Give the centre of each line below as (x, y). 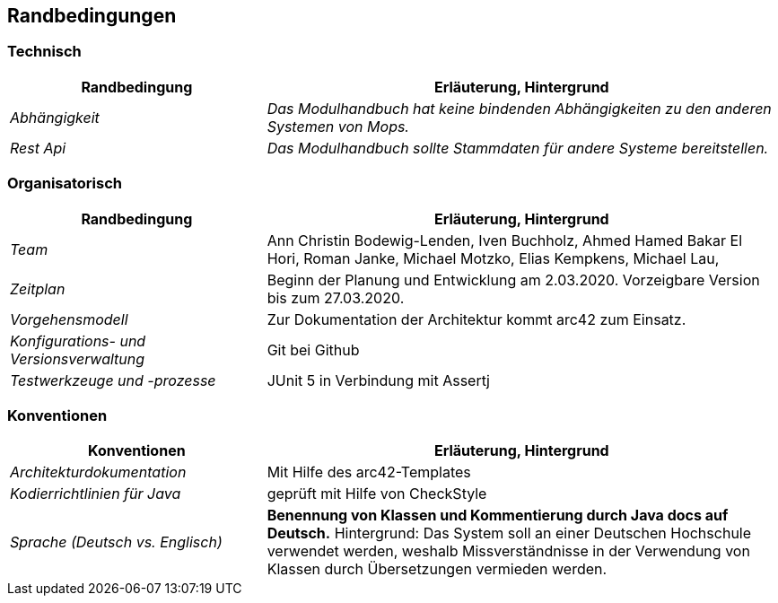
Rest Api (38, 148)
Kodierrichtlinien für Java (96, 494)
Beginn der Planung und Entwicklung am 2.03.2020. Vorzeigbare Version (513, 280)
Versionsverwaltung (78, 358)
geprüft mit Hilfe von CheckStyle (377, 494)
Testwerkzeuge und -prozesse (113, 380)
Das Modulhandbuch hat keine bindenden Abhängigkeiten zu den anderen (519, 108)
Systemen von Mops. (338, 126)
